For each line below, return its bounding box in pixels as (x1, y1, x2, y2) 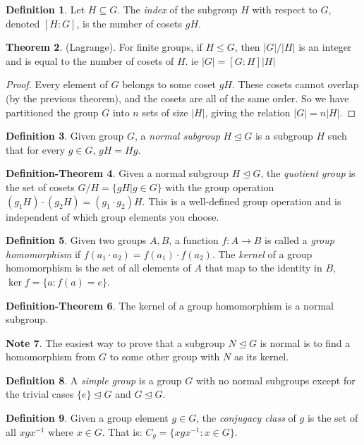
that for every (6, 142, 66, 157)
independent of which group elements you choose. (6, 209, 219, 224)
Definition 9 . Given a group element (6, 410, 169, 425)
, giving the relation (205, 104, 291, 119)
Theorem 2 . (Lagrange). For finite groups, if (6, 39, 202, 54)
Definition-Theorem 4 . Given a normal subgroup (6, 166, 229, 181)
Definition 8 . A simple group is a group (6, 372, 182, 387)
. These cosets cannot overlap (231, 77, 359, 92)
